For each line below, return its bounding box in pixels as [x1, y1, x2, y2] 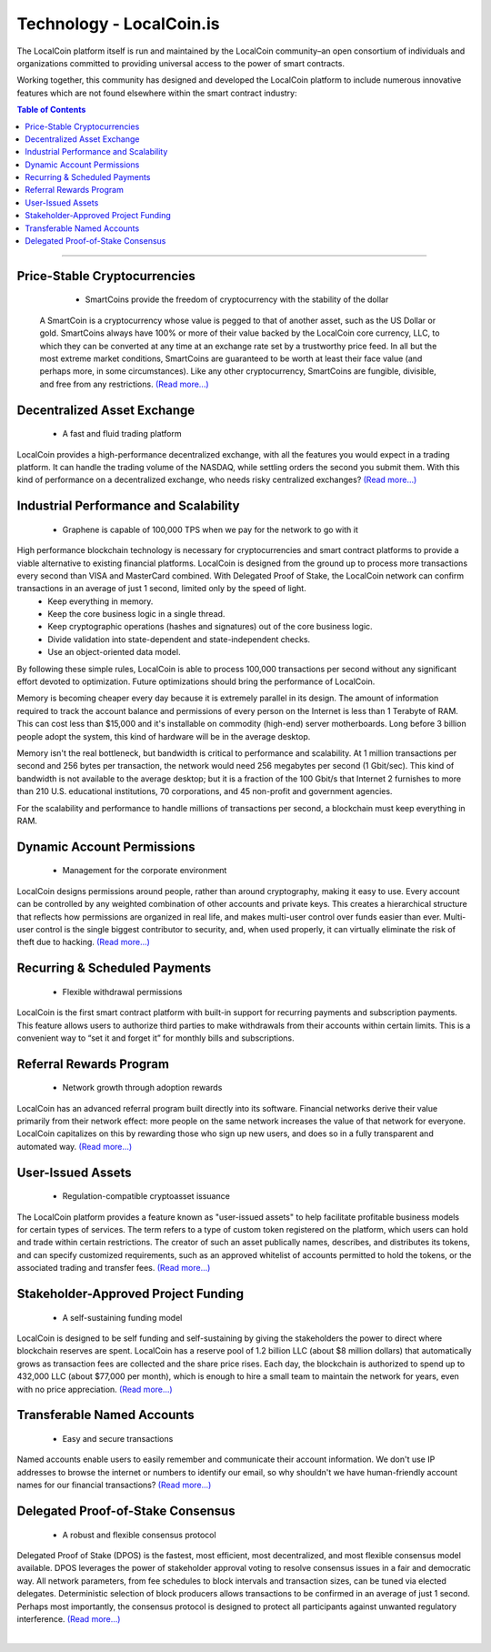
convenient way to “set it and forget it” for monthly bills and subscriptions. [16, 1032, 295, 1043]
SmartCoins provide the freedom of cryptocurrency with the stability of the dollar [85, 294, 389, 305]
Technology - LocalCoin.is [16, 14, 220, 34]
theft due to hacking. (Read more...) [16, 937, 150, 948]
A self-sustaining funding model [62, 1312, 183, 1323]
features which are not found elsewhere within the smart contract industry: [16, 87, 297, 98]
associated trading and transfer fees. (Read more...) [16, 1263, 211, 1274]
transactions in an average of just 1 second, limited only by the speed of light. [16, 583, 306, 594]
